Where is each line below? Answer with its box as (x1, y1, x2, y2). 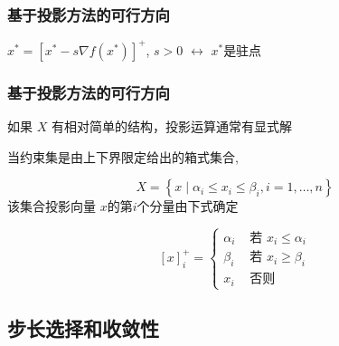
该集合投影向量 (7, 197, 96, 216)
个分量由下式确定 (137, 197, 239, 216)
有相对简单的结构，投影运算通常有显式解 (51, 116, 292, 135)
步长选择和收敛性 (7, 314, 159, 342)
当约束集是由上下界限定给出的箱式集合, (7, 147, 239, 166)
